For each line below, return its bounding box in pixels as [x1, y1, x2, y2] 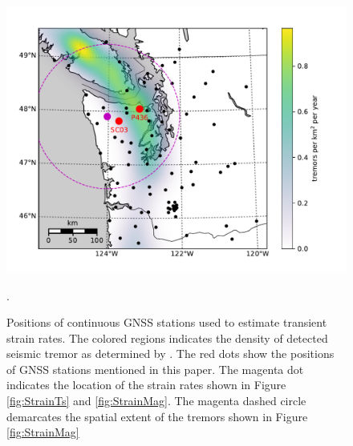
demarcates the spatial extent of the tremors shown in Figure [6, 408, 308, 424]
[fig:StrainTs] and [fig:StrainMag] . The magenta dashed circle [6, 392, 306, 409]
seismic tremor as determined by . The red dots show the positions [6, 345, 335, 362]
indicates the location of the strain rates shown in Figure [6, 376, 286, 393]
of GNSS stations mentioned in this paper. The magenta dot [6, 360, 304, 377]
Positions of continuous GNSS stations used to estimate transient [6, 314, 327, 331]
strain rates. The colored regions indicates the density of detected [6, 329, 328, 346]
